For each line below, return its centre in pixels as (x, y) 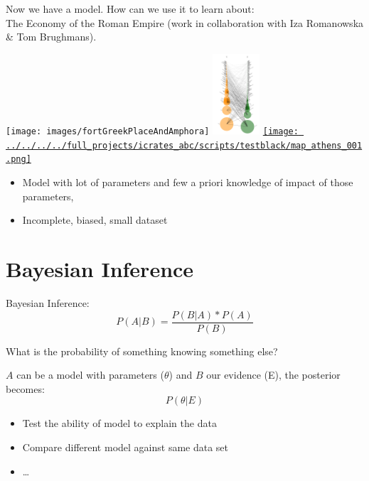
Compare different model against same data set (125, 447)
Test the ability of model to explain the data (119, 423)
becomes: (25, 388)
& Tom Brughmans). (51, 37)
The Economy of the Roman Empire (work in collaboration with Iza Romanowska (185, 22)
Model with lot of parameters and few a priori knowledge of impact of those (188, 182)
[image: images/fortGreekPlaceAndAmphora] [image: (152, 132)
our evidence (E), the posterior (273, 375)
